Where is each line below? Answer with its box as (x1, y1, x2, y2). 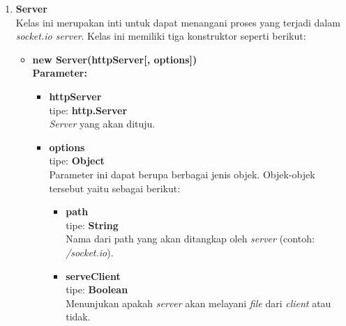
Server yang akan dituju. (49, 116, 156, 131)
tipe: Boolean (66, 282, 128, 297)
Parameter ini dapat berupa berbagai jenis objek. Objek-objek (49, 166, 315, 181)
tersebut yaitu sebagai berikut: (49, 180, 181, 195)
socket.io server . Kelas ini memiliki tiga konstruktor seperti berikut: (15, 29, 306, 43)
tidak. (66, 309, 91, 324)
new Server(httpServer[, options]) (32, 52, 197, 66)
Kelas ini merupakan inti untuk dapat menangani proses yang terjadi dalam (15, 15, 340, 29)
